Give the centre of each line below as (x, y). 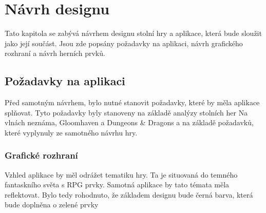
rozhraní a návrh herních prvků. (55, 53)
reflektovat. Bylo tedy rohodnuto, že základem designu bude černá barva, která (129, 194)
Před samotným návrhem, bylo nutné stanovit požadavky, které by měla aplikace (132, 102)
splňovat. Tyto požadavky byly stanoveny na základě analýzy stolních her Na (126, 112)
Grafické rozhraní (41, 155)
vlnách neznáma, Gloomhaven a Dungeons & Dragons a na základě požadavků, (129, 122)
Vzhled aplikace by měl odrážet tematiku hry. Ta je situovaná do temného (121, 174)
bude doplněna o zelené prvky (52, 205)
